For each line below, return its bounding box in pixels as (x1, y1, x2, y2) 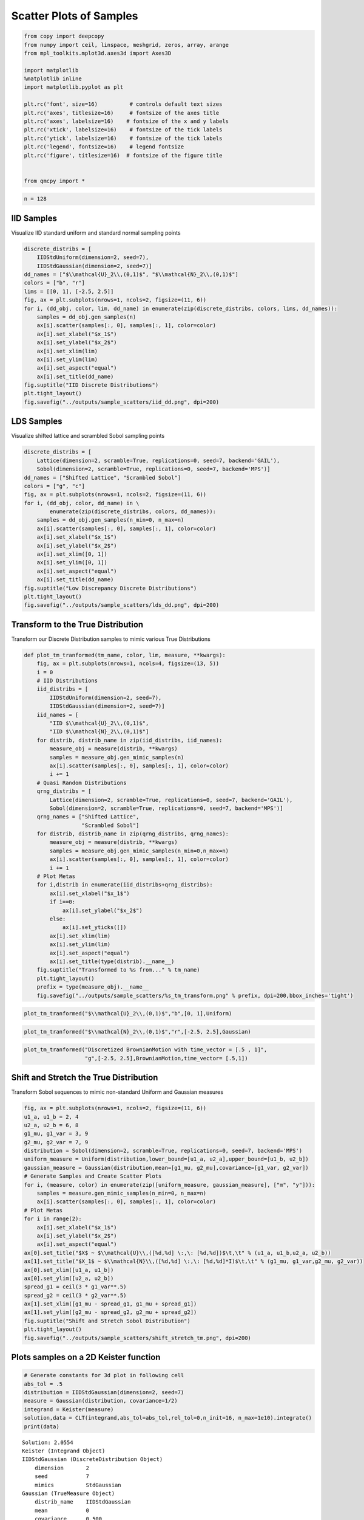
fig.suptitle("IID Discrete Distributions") (24, 382, 159, 389)
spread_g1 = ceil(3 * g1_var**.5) (24, 1283, 127, 1290)
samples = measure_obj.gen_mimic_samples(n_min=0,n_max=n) (49, 847, 229, 854)
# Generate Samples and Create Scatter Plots (24, 1173, 162, 1180)
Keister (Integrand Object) (22, 1447, 106, 1454)
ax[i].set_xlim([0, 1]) (36, 551, 107, 558)
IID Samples (11, 213, 58, 223)
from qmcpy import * (24, 177, 85, 184)
